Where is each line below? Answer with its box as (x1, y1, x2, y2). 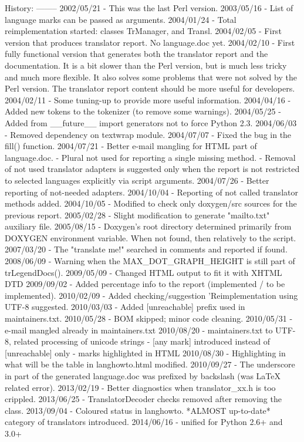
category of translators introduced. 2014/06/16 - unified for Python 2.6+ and (5, 416, 283, 428)
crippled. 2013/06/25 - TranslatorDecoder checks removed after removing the (5, 393, 282, 405)
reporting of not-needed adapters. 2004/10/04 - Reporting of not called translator (5, 185, 298, 198)
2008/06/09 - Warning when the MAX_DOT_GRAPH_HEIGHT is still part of (5, 255, 295, 267)
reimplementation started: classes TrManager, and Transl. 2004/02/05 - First (5, 25, 282, 37)
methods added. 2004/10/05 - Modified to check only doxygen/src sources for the (5, 197, 297, 210)
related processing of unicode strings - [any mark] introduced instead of (13, 335, 271, 347)
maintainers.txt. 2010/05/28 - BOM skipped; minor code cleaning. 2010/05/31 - (5, 312, 293, 325)
